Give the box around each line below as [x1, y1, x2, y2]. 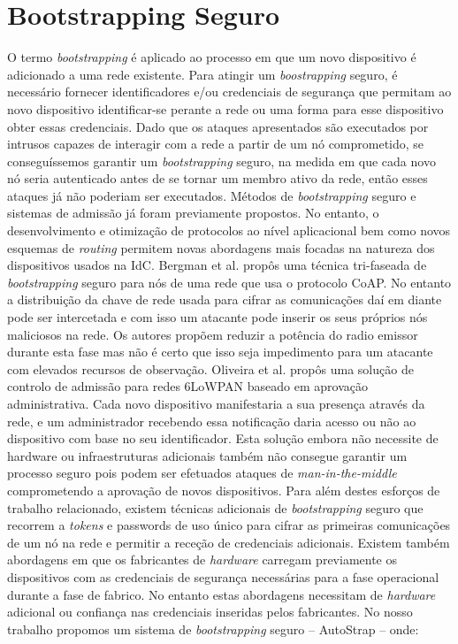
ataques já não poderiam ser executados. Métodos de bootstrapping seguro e [7, 186, 416, 204]
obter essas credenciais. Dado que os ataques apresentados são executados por [7, 117, 429, 135]
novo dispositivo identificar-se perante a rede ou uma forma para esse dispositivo [7, 99, 444, 118]
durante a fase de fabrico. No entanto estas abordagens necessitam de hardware [7, 585, 436, 603]
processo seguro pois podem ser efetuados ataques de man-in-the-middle [7, 464, 397, 482]
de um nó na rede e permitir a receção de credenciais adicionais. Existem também [7, 533, 450, 551]
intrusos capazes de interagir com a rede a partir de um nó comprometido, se [7, 134, 424, 153]
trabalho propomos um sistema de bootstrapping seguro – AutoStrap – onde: [7, 619, 419, 638]
